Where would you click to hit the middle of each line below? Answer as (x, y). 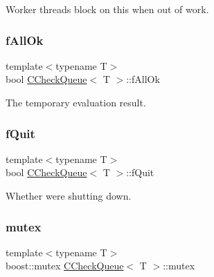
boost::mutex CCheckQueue (65, 266)
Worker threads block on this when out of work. (107, 9)
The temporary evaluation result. (76, 102)
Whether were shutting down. (69, 195)
